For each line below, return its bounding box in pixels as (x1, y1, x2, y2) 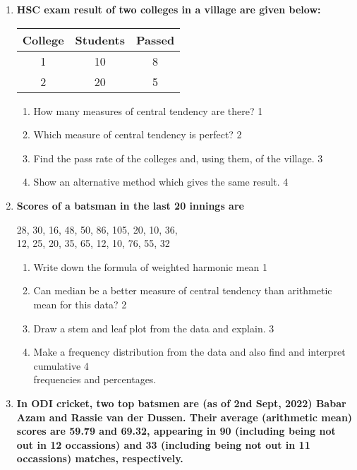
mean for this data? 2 (33, 296, 127, 311)
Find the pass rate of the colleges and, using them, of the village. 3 (33, 150, 323, 165)
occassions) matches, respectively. (16, 451, 183, 466)
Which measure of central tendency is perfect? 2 (33, 127, 242, 142)
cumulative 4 (33, 358, 89, 373)
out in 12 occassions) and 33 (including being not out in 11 (16, 437, 310, 452)
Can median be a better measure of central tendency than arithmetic (33, 283, 332, 298)
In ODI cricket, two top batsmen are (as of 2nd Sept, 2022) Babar (16, 395, 346, 410)
